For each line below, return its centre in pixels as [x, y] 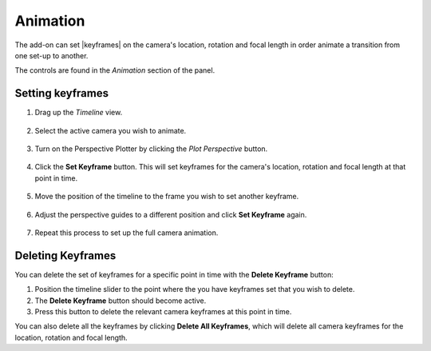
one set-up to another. [51, 55]
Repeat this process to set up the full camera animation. [127, 233]
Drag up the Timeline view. [79, 113]
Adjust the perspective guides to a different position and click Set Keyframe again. [171, 214]
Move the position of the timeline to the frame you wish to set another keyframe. [167, 197]
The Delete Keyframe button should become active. [121, 301]
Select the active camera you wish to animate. [111, 130]
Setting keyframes [62, 93]
